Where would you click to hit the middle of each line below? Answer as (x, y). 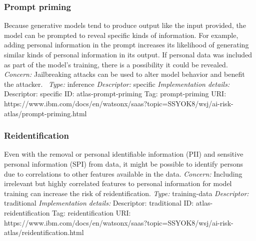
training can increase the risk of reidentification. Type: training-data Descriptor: (126, 193)
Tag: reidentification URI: (91, 212)
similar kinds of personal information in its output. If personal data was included (128, 54)
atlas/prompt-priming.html (45, 113)
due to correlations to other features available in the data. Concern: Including (123, 173)
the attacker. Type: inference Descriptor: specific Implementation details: (117, 84)
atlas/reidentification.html (44, 232)
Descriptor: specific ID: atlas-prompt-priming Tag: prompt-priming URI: (115, 94)
